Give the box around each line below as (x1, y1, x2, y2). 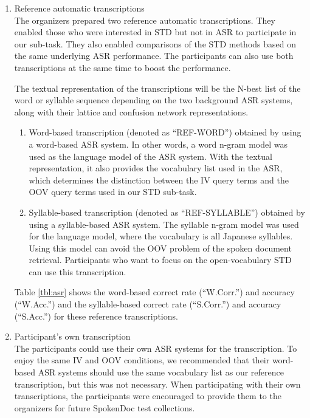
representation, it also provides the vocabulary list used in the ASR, (29, 162, 283, 174)
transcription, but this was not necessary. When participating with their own (14, 377, 301, 390)
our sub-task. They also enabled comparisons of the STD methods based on (14, 37, 296, 50)
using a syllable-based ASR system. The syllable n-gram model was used (29, 218, 299, 230)
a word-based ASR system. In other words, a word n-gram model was (29, 137, 288, 150)
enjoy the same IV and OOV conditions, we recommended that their (14, 354, 270, 366)
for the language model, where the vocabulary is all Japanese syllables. (29, 230, 293, 242)
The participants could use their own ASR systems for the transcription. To (14, 341, 297, 354)
